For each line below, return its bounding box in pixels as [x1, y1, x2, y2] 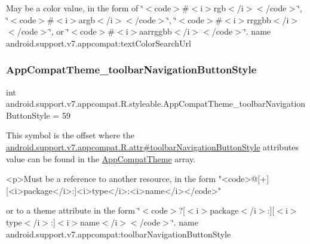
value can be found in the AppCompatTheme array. [6, 152, 196, 165]
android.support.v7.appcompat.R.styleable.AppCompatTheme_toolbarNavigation [6, 97, 306, 110]
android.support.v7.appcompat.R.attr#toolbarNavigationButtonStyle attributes [6, 140, 299, 153]
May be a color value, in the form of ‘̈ [6, 2, 143, 14]
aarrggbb [139, 25, 172, 38]
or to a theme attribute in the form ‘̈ [6, 204, 140, 217]
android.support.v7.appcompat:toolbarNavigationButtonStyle [6, 227, 231, 240]
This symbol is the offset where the [6, 129, 134, 141]
